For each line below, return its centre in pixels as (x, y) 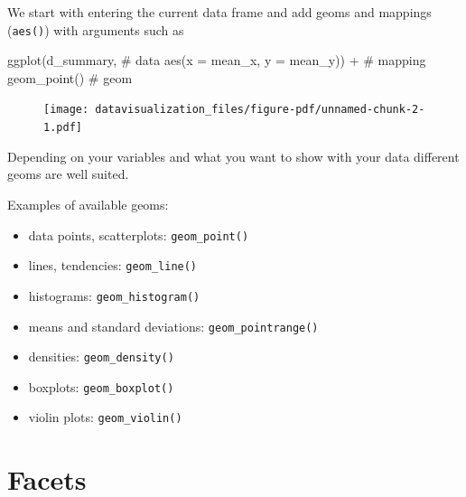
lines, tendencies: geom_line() (113, 265)
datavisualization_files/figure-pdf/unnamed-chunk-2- (260, 110)
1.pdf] (63, 128)
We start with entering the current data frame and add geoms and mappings (219, 12)
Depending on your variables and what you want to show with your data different (233, 156)
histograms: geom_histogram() (114, 295)
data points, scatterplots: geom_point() (139, 234)
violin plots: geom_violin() (105, 417)
